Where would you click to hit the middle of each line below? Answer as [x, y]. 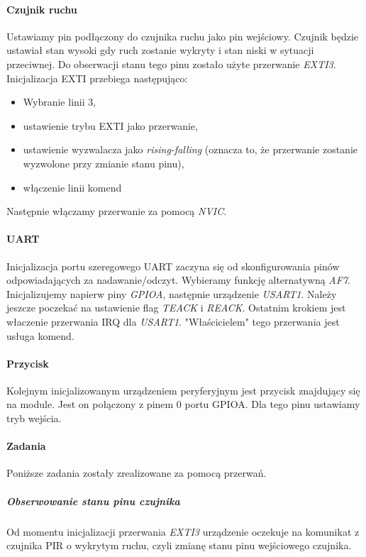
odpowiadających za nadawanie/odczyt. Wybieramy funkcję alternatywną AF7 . [178, 280]
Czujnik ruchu [42, 9]
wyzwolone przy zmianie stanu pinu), [104, 163]
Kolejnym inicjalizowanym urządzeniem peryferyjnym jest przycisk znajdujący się [183, 390]
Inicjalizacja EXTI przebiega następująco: [97, 78]
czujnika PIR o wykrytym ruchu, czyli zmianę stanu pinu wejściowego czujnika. [179, 545]
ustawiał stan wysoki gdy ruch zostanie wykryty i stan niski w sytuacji [160, 50]
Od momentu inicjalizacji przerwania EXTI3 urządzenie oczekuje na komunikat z [183, 531]
